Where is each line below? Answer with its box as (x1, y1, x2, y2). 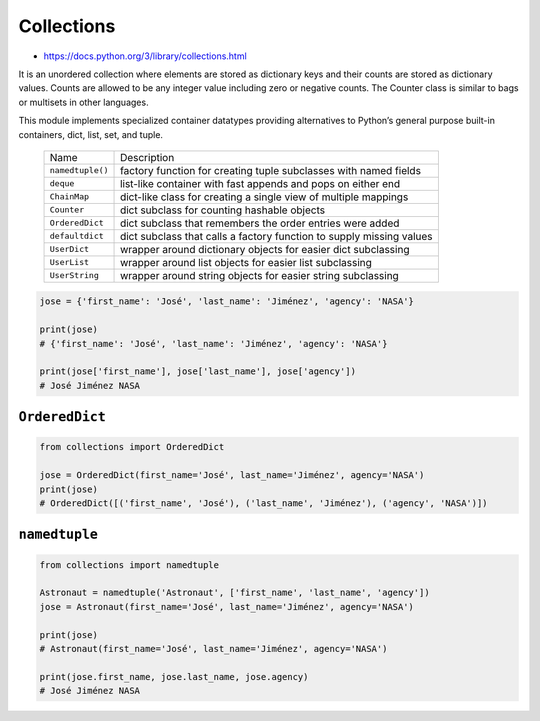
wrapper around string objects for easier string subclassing (120, 268, 399, 282)
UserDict (49, 244, 90, 255)
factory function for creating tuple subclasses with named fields (120, 163, 422, 177)
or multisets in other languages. (18, 96, 149, 108)
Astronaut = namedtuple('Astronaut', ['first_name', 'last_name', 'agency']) (39, 587, 430, 599)
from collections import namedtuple (39, 559, 220, 570)
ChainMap (49, 191, 90, 202)
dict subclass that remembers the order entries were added (120, 216, 400, 230)
